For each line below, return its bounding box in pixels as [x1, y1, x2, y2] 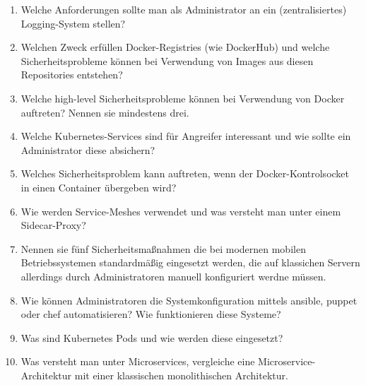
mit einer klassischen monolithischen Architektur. [74, 367, 288, 382]
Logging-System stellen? [20, 16, 126, 30]
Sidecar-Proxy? [20, 218, 86, 232]
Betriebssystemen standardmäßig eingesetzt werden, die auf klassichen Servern [20, 255, 360, 270]
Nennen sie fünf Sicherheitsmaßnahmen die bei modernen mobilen [20, 241, 306, 256]
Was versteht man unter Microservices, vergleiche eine [20, 354, 255, 369]
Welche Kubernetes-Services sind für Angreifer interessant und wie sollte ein [20, 129, 351, 143]
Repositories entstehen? [20, 67, 123, 82]
